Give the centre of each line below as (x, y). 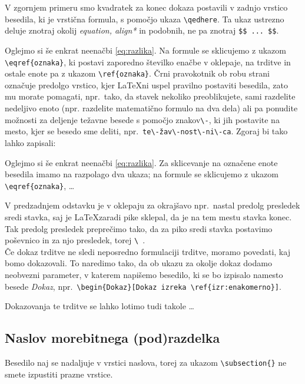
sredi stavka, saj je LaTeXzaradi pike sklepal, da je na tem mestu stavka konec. (148, 216)
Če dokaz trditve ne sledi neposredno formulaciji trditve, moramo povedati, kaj (147, 251)
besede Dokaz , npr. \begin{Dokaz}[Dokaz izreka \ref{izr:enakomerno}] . (143, 286)
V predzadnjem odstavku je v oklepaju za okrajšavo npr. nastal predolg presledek (152, 205)
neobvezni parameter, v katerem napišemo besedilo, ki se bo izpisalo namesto (144, 274)
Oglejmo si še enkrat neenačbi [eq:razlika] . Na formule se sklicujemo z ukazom (145, 50)
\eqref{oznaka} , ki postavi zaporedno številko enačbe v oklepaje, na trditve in (148, 62)
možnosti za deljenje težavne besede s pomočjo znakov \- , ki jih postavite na (142, 119)
